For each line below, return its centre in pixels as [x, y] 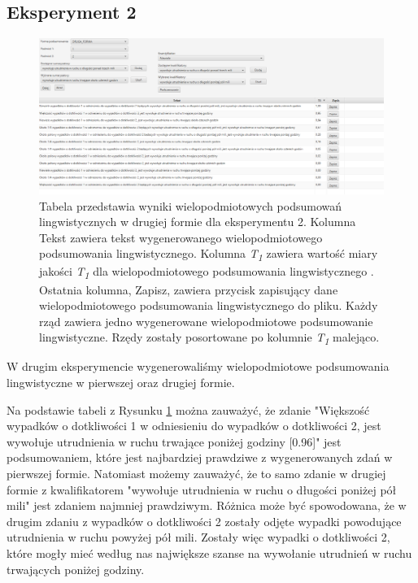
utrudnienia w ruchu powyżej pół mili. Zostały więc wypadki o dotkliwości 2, [198, 537]
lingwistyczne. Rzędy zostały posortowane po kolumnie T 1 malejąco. [209, 338]
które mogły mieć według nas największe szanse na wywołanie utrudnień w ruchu [209, 553]
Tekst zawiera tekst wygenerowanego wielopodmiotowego [181, 237]
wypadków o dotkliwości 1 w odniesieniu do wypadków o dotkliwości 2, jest [194, 426]
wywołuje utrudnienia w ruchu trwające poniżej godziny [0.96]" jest [174, 441]
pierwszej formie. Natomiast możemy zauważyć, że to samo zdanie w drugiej [196, 473]
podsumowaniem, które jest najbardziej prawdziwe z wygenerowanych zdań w [200, 457]
